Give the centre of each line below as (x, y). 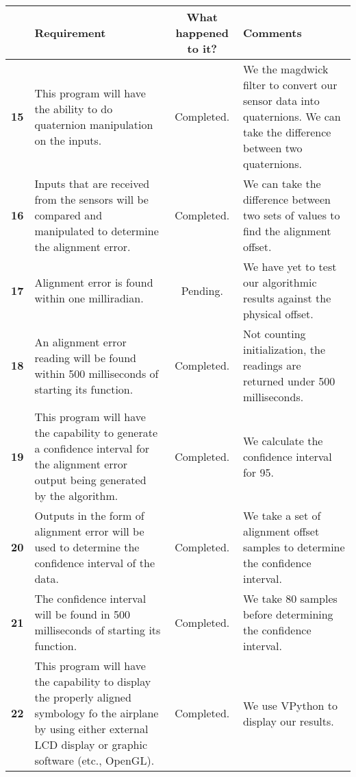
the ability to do (74, 108)
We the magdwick (285, 69)
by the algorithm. (76, 495)
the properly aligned (83, 697)
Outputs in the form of (89, 515)
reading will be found (85, 357)
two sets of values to (291, 215)
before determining (288, 614)
